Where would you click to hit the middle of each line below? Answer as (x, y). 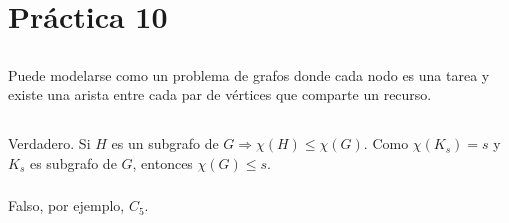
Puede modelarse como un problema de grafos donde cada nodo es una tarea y (249, 74)
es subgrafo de (73, 162)
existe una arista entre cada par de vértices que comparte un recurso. (220, 94)
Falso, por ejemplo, (66, 205)
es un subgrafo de (165, 143)
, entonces (162, 162)
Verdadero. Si (49, 143)
